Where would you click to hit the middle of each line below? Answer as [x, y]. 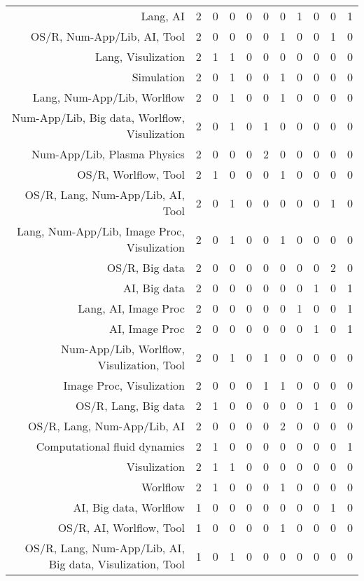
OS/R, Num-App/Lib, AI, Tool [107, 36]
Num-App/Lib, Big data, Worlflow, [98, 117]
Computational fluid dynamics [110, 446]
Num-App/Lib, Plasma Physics [108, 154]
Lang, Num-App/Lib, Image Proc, [101, 231]
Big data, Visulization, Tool [117, 564]
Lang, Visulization [140, 56]
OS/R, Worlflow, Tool [131, 174]
